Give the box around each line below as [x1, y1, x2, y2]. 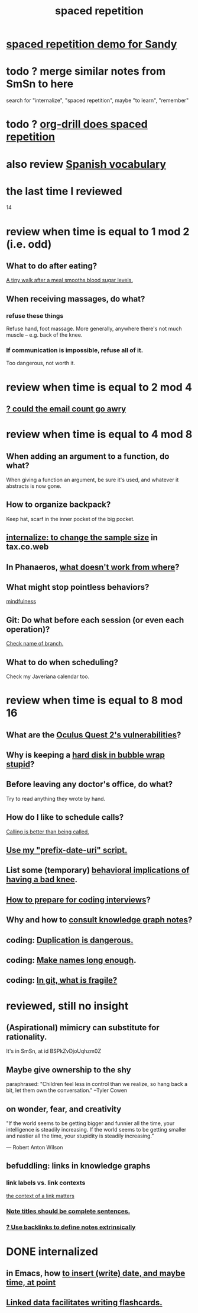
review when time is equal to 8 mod [6, 694, 183, 707]
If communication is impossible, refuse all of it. [6, 346, 144, 354]
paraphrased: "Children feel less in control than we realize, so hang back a [6, 1081, 188, 1088]
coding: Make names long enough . [6, 955, 137, 965]
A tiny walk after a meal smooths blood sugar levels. [6, 277, 133, 284]
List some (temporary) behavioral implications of [6, 865, 190, 876]
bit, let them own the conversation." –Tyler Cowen [6, 1087, 128, 1094]
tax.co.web [6, 542, 49, 552]
